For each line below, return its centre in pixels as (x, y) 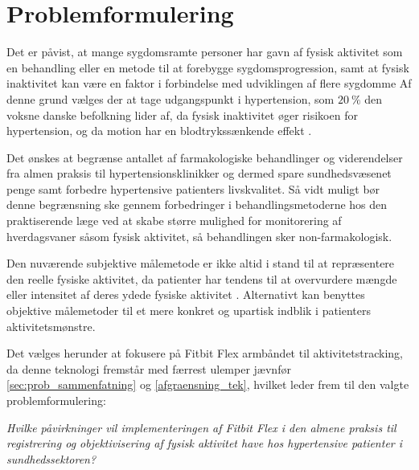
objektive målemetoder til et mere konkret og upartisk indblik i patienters (189, 311)
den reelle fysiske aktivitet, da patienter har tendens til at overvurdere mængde (202, 278)
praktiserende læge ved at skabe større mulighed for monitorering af (174, 221)
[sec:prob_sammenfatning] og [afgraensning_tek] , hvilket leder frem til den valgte (208, 384)
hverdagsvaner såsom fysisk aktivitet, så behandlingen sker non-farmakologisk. (199, 236)
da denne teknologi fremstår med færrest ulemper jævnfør (149, 368)
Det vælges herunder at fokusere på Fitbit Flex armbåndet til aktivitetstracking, (205, 353)
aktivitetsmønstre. (51, 326)
